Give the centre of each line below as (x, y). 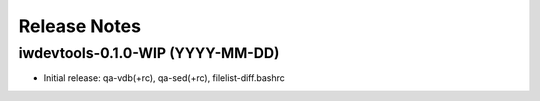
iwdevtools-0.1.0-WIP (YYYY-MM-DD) (149, 53)
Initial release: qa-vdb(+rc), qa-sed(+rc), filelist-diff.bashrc (164, 78)
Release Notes (80, 26)
